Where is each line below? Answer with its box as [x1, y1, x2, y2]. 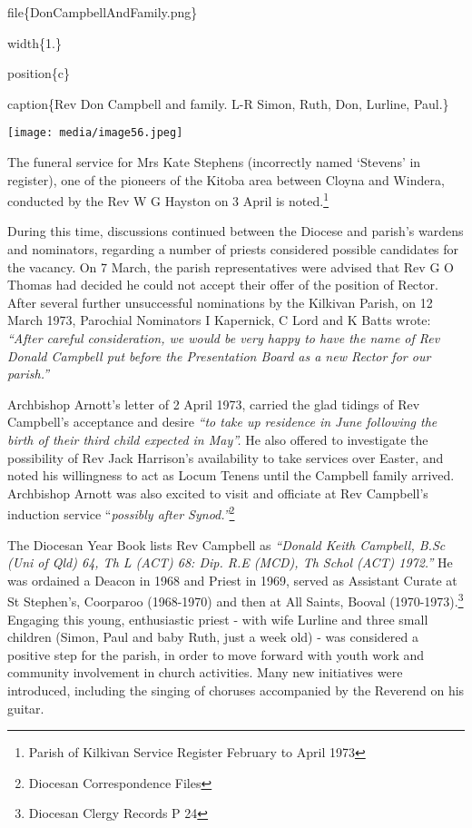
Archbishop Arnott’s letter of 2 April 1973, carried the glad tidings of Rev [7, 394, 420, 413]
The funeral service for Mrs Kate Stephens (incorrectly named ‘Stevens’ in [7, 153, 421, 172]
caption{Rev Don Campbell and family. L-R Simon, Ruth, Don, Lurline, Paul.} [7, 94, 449, 113]
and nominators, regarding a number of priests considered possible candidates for [7, 240, 459, 259]
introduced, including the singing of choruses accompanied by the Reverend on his [7, 681, 465, 700]
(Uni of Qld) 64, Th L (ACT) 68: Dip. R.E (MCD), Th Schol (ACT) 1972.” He [7, 553, 453, 572]
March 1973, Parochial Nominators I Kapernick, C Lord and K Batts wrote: [7, 310, 431, 330]
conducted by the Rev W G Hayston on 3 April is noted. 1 [7, 189, 329, 210]
